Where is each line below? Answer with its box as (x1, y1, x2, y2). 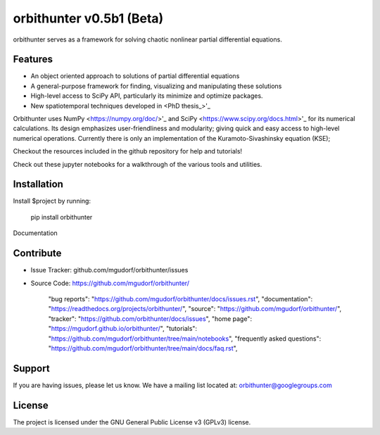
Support (13, 362, 50, 374)
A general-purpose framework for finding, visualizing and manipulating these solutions (30, 82, 282, 90)
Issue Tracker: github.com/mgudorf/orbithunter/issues (30, 266, 189, 275)
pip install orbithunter (30, 213, 93, 221)
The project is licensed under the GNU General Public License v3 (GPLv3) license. (13, 417, 251, 426)
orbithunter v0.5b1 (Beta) (13, 11, 164, 26)
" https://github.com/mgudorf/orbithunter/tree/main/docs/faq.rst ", (48, 343, 238, 352)
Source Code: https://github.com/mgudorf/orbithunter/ (30, 279, 190, 287)
